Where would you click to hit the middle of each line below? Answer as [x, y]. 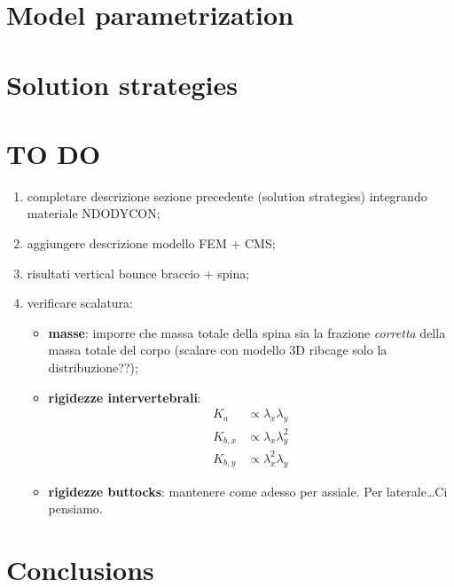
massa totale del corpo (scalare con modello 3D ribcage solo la [218, 350]
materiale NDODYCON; [94, 213]
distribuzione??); [93, 368]
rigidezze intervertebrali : [125, 397]
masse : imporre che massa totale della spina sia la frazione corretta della [247, 332]
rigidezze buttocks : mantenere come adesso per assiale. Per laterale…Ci [248, 491]
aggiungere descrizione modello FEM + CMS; [151, 243]
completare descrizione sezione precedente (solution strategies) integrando [227, 196]
